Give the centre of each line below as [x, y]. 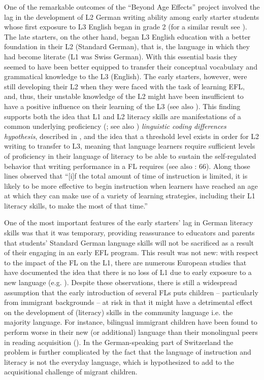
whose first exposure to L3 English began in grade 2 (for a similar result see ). [126, 27]
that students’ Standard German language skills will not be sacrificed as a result [129, 242]
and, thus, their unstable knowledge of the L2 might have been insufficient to [124, 96]
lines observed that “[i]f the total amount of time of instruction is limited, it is [126, 176]
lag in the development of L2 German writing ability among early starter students [132, 16]
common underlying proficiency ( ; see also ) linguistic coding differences [115, 126]
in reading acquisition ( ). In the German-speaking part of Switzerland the [119, 342]
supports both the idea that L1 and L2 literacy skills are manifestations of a [123, 116]
